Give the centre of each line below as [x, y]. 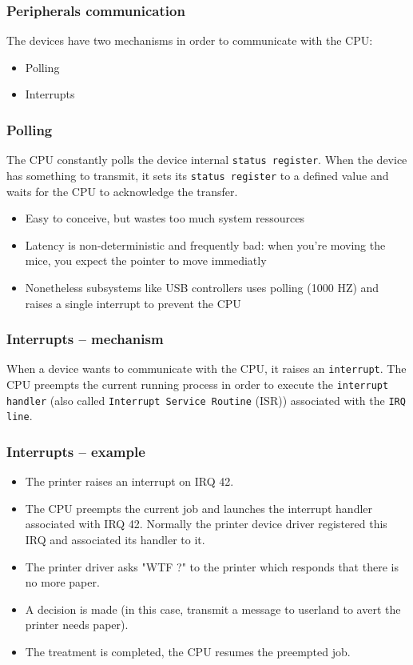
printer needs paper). [77, 625]
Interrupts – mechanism [85, 339]
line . [20, 416]
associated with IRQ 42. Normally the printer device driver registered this [206, 524]
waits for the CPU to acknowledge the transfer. [122, 191]
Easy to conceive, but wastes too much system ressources [165, 218]
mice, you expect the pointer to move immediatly [146, 260]
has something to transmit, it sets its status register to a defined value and [198, 175]
